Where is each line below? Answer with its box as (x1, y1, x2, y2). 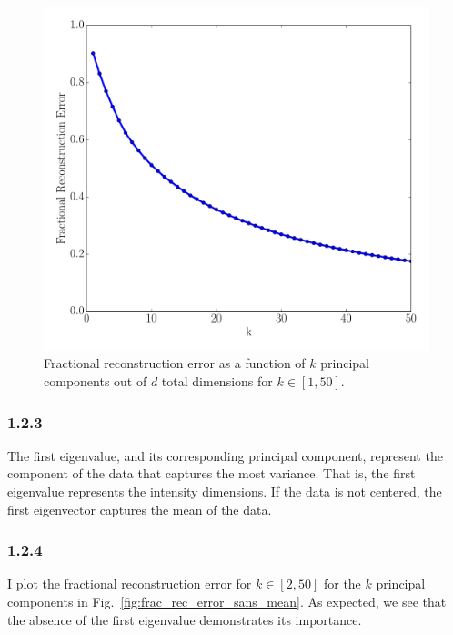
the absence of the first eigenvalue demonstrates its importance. (7, 609, 362, 629)
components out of (44, 371, 147, 390)
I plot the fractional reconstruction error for (7, 574, 252, 593)
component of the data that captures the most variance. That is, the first (7, 464, 416, 483)
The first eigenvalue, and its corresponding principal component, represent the (7, 446, 443, 465)
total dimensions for (161, 371, 273, 390)
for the (323, 574, 361, 593)
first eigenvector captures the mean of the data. (7, 499, 272, 518)
